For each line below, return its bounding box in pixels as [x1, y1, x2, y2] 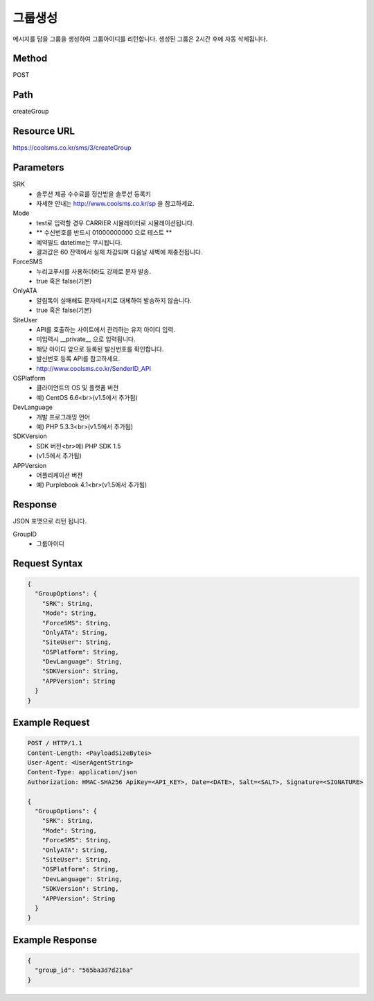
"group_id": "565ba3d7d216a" [35, 966, 134, 974]
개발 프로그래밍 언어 [36, 412, 90, 421]
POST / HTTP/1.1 [27, 739, 83, 747]
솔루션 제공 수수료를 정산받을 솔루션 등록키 [36, 189, 152, 198]
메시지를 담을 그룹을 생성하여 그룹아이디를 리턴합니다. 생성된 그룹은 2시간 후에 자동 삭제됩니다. [12, 35, 268, 43]
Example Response [12, 934, 97, 946]
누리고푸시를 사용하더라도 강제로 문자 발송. [36, 267, 152, 275]
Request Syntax [12, 557, 83, 569]
